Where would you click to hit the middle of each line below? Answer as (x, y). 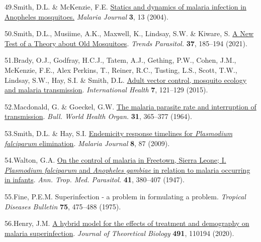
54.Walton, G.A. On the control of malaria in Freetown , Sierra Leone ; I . (115, 160)
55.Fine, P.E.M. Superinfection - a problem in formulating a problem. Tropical (125, 196)
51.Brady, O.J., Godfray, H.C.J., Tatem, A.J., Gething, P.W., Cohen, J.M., (120, 60)
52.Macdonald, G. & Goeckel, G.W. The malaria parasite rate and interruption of (130, 106)
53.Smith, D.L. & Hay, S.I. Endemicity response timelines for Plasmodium (119, 133)
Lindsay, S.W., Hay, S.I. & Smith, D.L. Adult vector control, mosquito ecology (126, 80)
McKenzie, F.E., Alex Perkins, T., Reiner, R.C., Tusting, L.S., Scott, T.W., (121, 70)
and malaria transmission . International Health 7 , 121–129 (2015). (106, 90)
